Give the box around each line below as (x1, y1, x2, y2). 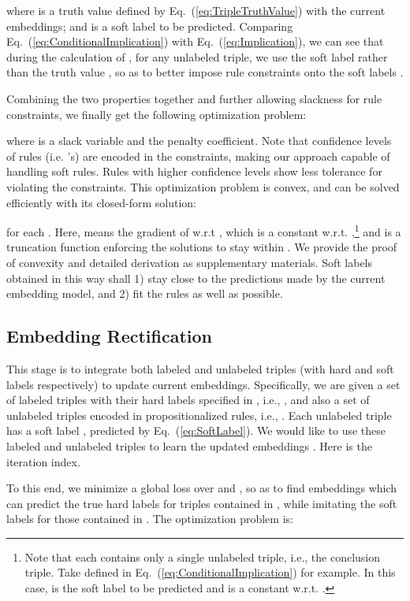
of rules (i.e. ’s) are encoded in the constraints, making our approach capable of (6, 147, 390, 164)
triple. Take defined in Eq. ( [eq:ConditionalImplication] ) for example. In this (24, 564, 396, 581)
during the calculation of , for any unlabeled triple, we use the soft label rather (6, 48, 388, 65)
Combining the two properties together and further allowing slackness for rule (6, 90, 382, 106)
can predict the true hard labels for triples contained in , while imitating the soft (6, 495, 397, 511)
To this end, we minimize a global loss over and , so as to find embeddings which (6, 480, 397, 496)
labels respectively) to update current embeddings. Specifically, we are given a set (6, 376, 401, 392)
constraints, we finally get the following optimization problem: (6, 106, 307, 122)
